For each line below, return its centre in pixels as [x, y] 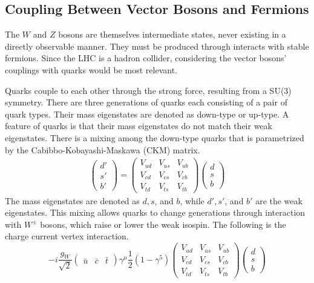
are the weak [279, 200]
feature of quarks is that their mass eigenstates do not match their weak [139, 126]
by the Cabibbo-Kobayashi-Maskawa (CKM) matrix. [103, 149]
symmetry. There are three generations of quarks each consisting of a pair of [146, 102]
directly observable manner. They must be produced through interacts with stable [157, 46]
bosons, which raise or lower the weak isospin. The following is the [163, 224]
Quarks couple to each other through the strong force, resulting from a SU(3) [148, 90]
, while [192, 200]
